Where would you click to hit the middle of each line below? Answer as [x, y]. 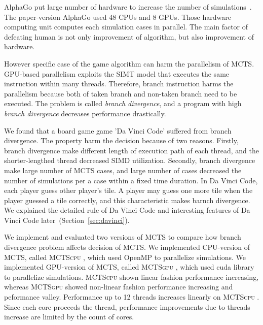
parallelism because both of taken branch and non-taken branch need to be [121, 93]
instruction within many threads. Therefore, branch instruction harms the [119, 84]
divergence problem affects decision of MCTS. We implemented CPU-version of [127, 247]
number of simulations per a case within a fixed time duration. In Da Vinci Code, [131, 180]
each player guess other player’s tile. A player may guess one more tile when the [128, 190]
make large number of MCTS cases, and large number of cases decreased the [123, 170]
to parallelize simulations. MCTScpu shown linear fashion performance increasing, [131, 277]
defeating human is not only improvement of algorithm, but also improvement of [129, 36]
